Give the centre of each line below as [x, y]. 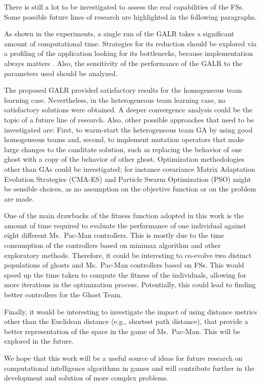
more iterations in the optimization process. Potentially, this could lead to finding [130, 284]
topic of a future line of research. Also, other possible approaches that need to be [129, 119]
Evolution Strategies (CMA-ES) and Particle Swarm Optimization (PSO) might [127, 179]
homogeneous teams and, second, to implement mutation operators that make [124, 139]
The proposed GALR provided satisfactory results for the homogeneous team [123, 90]
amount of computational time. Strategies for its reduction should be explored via [130, 43]
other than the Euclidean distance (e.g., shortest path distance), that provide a [126, 321]
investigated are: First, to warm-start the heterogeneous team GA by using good [128, 129]
